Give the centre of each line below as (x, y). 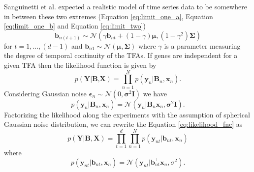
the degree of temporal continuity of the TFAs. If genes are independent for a (121, 55)
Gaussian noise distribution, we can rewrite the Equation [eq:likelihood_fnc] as (123, 124)
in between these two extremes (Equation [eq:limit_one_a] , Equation (109, 16)
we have (155, 93)
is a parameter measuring (202, 45)
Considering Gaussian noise (45, 93)
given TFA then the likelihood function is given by (80, 65)
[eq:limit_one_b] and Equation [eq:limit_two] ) (75, 26)
